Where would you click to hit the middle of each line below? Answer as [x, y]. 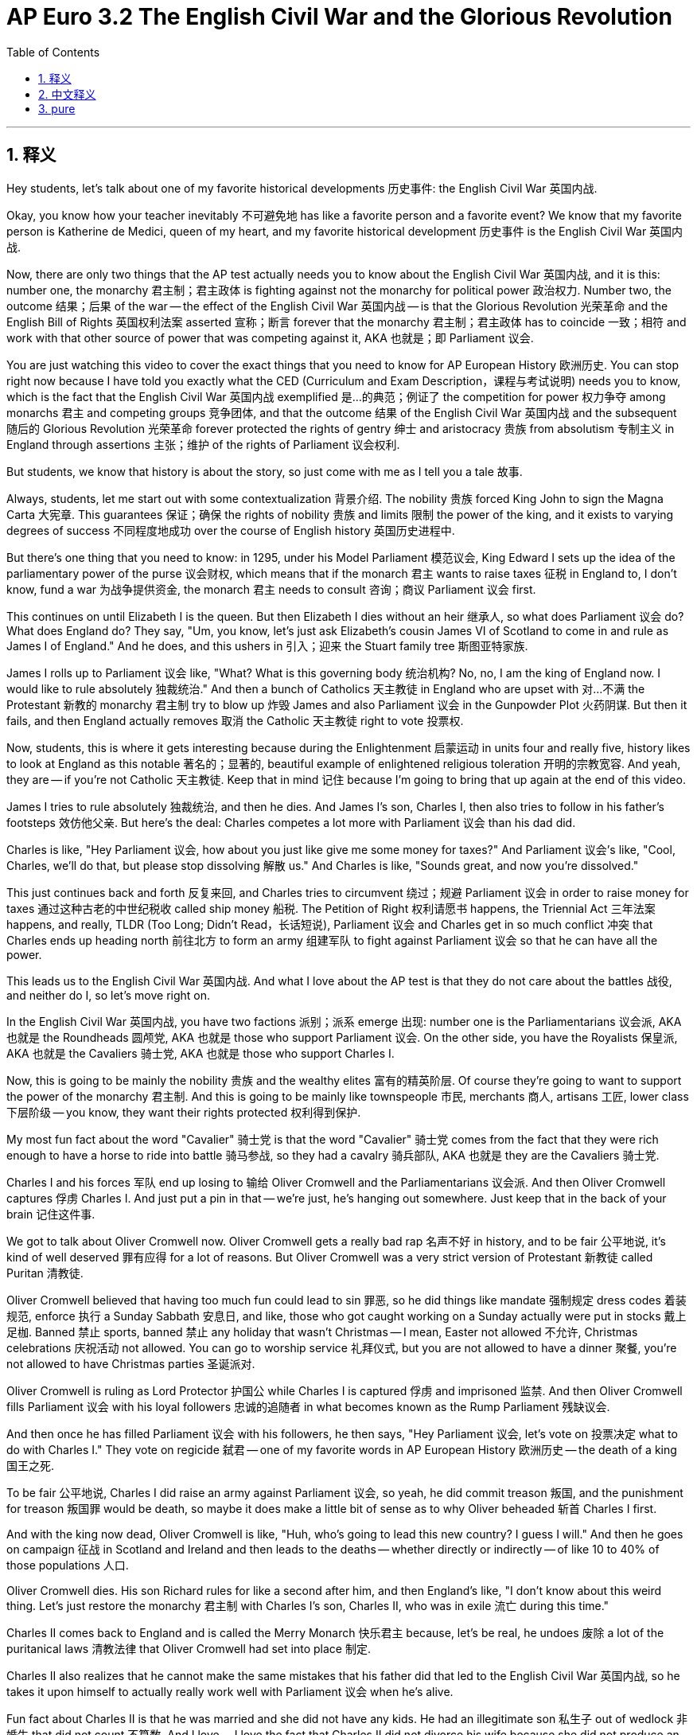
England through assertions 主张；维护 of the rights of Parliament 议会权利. [203, 444]
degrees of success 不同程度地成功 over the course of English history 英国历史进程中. [231, 530]
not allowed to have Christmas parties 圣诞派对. [131, 1363]
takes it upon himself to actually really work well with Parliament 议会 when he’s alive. [230, 1691]
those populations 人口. [68, 1565]
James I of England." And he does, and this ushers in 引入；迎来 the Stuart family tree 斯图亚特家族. [267, 645]
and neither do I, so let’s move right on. [109, 995]
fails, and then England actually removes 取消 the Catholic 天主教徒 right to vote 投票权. [235, 720]
